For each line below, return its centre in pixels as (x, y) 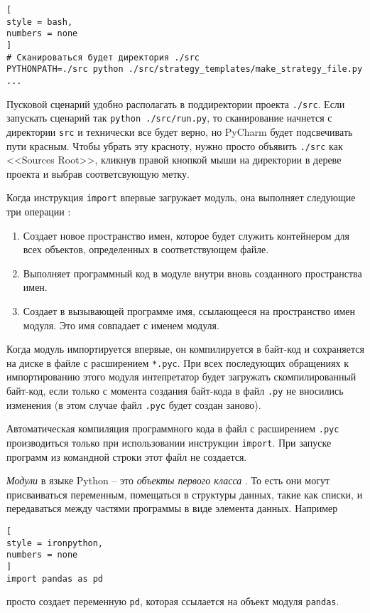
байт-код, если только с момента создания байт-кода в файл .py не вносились (175, 391)
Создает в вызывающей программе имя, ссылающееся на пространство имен (189, 311)
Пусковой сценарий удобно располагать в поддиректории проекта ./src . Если (176, 103)
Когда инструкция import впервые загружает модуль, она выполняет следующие (181, 197)
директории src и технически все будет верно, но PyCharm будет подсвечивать (180, 131)
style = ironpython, (55, 543)
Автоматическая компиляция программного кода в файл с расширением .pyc (173, 428)
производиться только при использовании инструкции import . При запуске (169, 443)
